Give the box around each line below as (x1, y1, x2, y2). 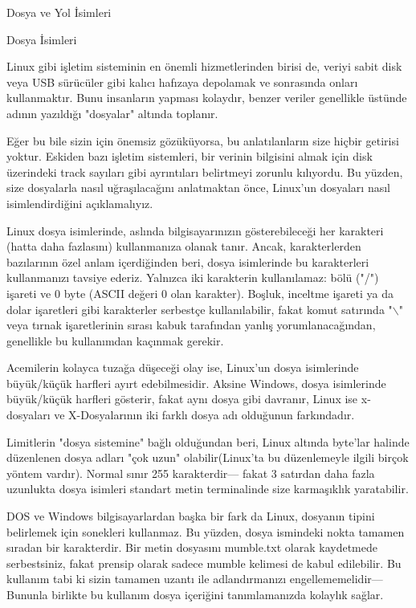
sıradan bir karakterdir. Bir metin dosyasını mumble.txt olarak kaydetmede (6, 539, 377, 556)
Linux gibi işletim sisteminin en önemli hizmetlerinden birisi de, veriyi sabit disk (6, 58, 402, 75)
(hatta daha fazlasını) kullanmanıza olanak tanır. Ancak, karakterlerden (6, 238, 361, 255)
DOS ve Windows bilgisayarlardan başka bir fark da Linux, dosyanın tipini (6, 508, 375, 524)
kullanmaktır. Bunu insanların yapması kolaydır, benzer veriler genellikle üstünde (6, 89, 407, 106)
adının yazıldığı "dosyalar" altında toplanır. (6, 104, 218, 121)
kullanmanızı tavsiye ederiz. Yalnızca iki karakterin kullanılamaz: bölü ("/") (6, 269, 379, 286)
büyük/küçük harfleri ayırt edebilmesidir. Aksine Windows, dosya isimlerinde (6, 374, 386, 391)
